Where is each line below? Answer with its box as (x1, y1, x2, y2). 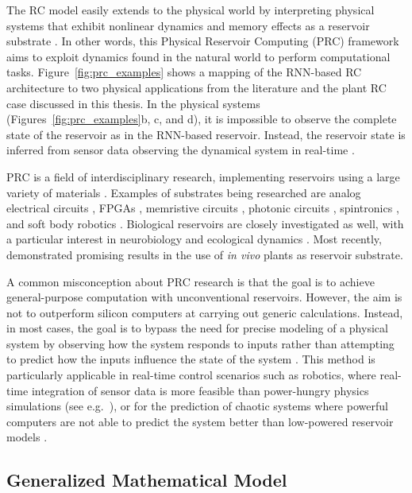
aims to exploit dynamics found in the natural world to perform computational (6, 48, 391, 64)
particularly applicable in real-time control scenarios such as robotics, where (6, 367, 376, 383)
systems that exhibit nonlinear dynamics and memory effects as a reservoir (6, 17, 370, 33)
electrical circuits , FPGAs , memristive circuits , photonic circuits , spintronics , (6, 200, 399, 216)
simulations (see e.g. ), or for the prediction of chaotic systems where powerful (6, 398, 388, 414)
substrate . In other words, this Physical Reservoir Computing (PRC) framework (6, 33, 399, 49)
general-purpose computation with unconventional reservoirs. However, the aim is (6, 289, 402, 305)
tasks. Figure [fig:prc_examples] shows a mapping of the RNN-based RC (6, 64, 362, 80)
